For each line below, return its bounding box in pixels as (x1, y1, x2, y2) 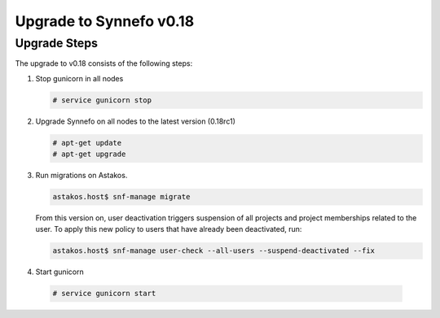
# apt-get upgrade (52, 150, 126, 159)
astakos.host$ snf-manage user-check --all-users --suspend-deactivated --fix (52, 246, 375, 255)
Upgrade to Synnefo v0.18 (15, 12, 195, 30)
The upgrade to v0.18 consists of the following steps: (15, 59, 193, 68)
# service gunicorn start (52, 289, 156, 298)
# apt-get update (52, 138, 122, 147)
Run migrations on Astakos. (35, 171, 128, 181)
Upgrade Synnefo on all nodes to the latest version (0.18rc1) (35, 116, 235, 126)
